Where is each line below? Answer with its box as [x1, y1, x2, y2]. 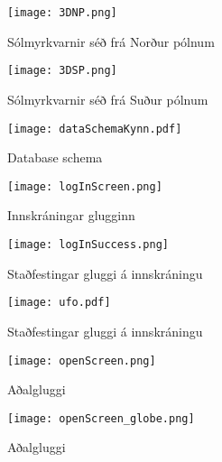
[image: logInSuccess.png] [7, 238, 169, 251]
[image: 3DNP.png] [7, 6, 117, 19]
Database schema [7, 148, 103, 167]
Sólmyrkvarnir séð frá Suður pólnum [7, 89, 208, 108]
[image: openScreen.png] [7, 354, 156, 367]
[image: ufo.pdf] [7, 296, 111, 310]
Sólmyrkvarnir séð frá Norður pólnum [7, 32, 215, 51]
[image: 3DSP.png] [7, 64, 117, 78]
